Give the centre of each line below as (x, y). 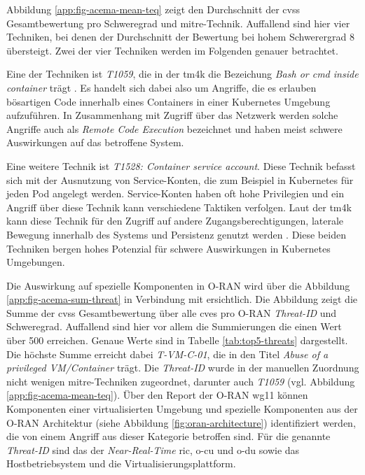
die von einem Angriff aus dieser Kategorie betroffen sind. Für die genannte (168, 436)
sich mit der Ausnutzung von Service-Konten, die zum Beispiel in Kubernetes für (180, 179)
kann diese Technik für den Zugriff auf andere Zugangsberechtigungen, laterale (175, 221)
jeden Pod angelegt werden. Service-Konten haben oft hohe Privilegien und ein (175, 193)
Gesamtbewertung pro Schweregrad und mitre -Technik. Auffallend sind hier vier (178, 23)
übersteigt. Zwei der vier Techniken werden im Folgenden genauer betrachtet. (172, 50)
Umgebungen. (36, 262)
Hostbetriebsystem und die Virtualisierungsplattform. (121, 463)
